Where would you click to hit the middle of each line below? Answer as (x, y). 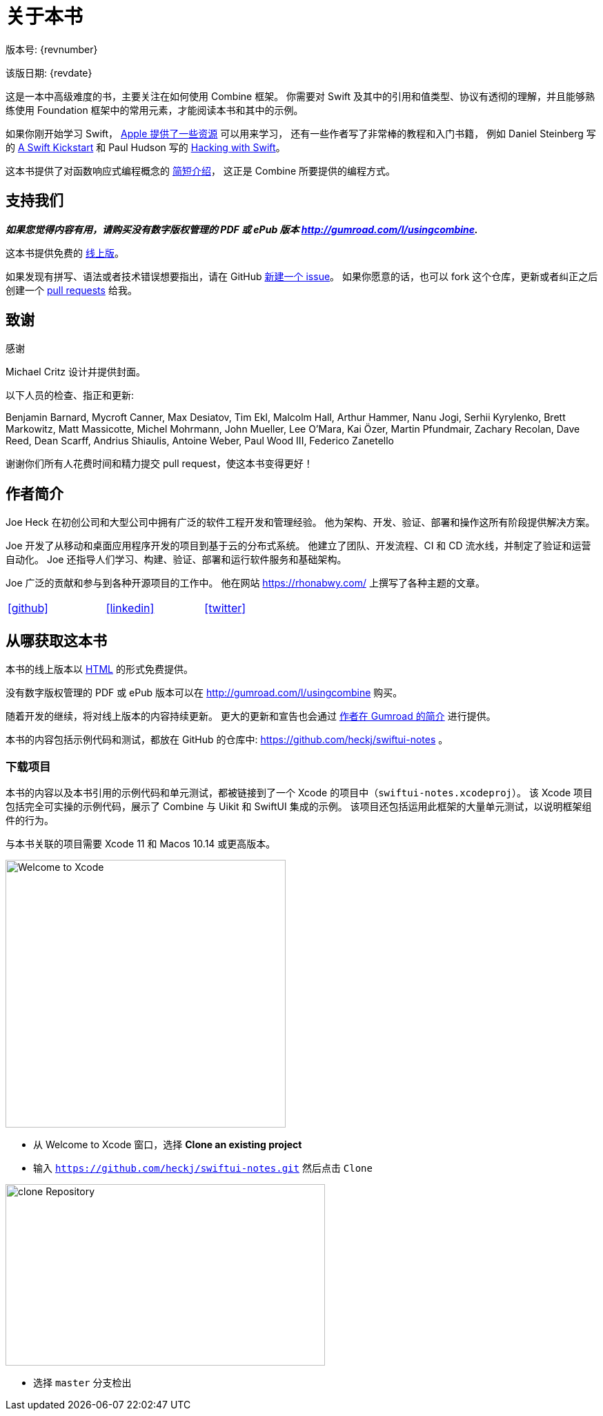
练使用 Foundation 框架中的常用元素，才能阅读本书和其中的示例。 (155, 110)
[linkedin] (130, 608)
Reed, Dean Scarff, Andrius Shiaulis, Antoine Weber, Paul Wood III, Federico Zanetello (200, 441)
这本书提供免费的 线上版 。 (65, 253)
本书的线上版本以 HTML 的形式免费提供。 (99, 669)
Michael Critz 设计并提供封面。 (76, 372)
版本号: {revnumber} (52, 49)
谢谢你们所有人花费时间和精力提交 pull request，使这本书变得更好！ (159, 464)
